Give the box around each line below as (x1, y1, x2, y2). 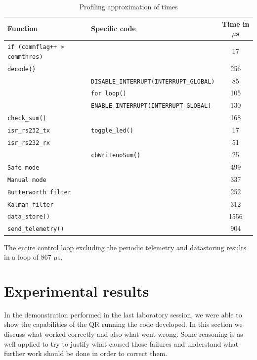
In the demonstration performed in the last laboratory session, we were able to (4, 309, 242, 319)
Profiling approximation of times (79, 1, 178, 11)
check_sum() (7, 115, 46, 122)
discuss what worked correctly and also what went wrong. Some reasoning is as (4, 329, 243, 339)
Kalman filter (7, 201, 54, 208)
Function (7, 23, 38, 34)
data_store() (7, 213, 50, 221)
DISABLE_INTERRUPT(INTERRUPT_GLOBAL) (90, 78, 215, 85)
